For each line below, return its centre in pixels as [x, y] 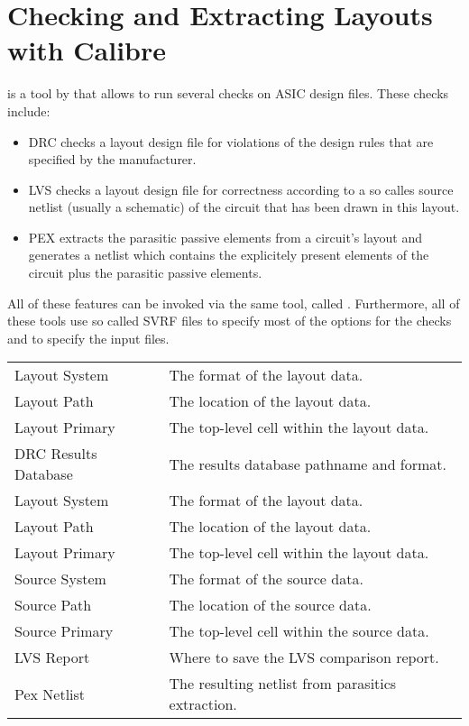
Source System [60, 579]
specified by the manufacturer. [112, 159]
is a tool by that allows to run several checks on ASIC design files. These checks [228, 93]
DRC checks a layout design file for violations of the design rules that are [231, 141]
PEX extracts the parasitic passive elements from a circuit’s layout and [225, 237]
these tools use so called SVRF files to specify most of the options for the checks [230, 321]
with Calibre [87, 50]
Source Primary [64, 631]
